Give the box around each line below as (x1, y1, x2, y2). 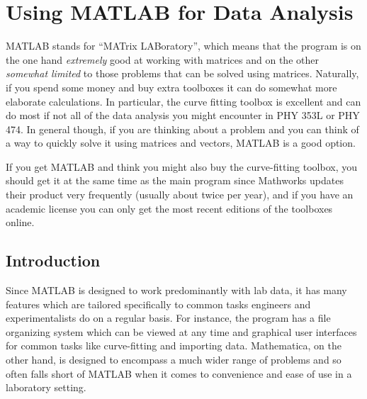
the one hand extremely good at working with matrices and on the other (6, 52, 319, 67)
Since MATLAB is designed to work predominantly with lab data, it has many (6, 283, 347, 298)
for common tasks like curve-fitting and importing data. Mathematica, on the (6, 338, 341, 353)
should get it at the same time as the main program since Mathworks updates (6, 173, 344, 188)
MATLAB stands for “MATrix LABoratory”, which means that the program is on (6, 38, 361, 53)
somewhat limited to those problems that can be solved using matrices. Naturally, (6, 66, 359, 81)
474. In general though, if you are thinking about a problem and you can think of (6, 121, 359, 136)
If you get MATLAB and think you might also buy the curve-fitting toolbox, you (6, 159, 357, 174)
